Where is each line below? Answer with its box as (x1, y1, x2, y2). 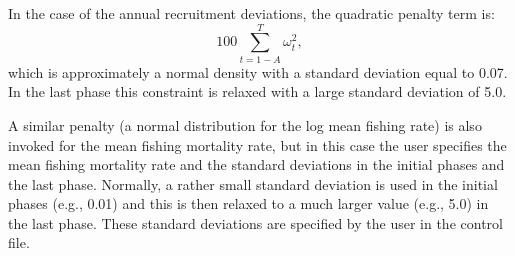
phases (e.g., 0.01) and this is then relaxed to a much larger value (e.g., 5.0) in (8, 193, 489, 214)
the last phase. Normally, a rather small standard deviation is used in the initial (8, 173, 498, 194)
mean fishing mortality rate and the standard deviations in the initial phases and (8, 154, 505, 175)
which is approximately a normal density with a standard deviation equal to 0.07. (8, 61, 508, 82)
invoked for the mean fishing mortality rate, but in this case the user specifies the (8, 134, 507, 155)
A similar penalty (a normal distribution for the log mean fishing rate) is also (8, 114, 482, 135)
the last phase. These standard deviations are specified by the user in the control (8, 212, 503, 233)
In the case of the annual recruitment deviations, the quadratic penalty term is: (8, 3, 495, 23)
